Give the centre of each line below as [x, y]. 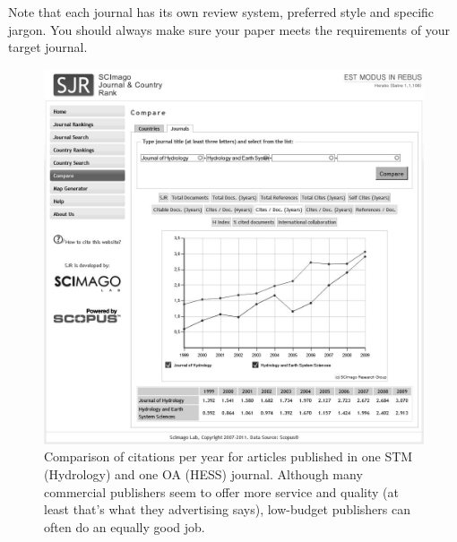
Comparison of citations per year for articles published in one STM [228, 456]
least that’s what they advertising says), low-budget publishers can [227, 509]
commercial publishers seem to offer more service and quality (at [221, 491]
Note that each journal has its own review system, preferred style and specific [221, 12]
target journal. [48, 47]
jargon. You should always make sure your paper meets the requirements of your [229, 29]
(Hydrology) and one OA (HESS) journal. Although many [203, 473]
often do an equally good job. [125, 526]
